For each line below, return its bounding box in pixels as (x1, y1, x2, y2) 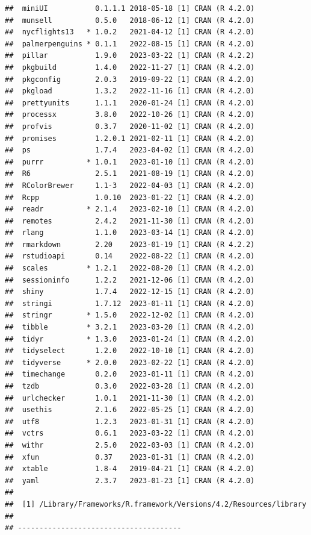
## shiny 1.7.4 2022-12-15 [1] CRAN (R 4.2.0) (5, 287, 255, 296)
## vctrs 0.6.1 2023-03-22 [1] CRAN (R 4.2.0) (5, 429, 255, 438)
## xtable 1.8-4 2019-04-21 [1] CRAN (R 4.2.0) (5, 465, 255, 474)
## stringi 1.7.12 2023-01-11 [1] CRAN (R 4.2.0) (5, 299, 255, 308)
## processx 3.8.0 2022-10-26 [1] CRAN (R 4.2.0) (5, 110, 255, 119)
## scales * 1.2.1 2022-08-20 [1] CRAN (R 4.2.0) (5, 264, 255, 273)
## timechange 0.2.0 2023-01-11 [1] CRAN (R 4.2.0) (5, 370, 255, 379)
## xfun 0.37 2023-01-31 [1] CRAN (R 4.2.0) (5, 452, 255, 461)
